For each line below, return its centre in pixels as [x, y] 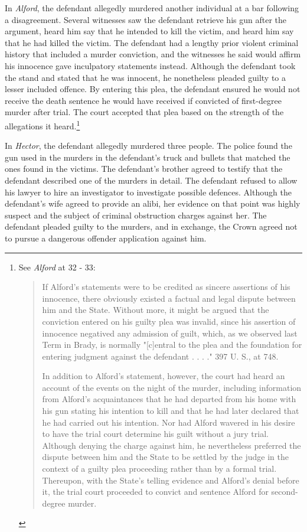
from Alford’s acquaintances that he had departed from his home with [169, 399]
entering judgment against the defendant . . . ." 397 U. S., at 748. [160, 356]
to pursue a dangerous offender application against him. [106, 238]
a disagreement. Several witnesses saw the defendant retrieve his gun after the [146, 19]
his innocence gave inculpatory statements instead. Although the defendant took [150, 65]
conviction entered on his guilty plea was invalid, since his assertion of [169, 321]
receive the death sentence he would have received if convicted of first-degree [143, 100]
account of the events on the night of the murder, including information [172, 387]
